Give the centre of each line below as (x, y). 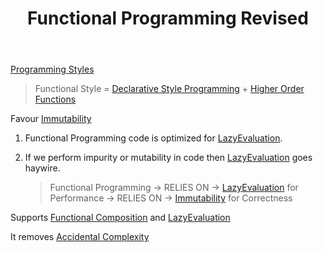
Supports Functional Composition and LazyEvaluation (120, 218)
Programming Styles (52, 69)
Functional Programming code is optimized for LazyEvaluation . (153, 138)
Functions (55, 99)
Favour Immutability (51, 119)
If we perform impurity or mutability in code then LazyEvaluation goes (168, 158)
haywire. (42, 168)
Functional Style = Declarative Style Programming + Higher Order (169, 89)
